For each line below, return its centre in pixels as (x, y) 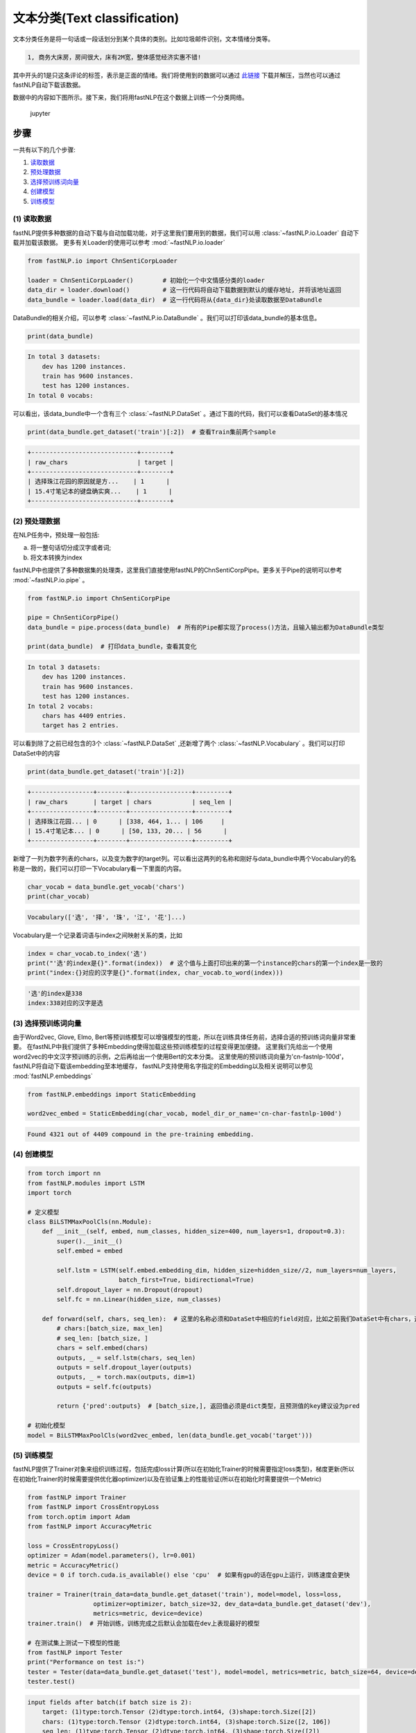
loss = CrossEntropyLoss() (73, 1545)
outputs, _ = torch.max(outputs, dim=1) (126, 1377)
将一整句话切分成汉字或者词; (71, 548)
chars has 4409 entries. (84, 716)
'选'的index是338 (55, 993)
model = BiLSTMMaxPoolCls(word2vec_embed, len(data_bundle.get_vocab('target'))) (170, 1435)
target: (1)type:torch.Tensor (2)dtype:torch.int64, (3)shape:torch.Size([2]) (179, 1712)
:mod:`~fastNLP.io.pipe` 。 (51, 580)
